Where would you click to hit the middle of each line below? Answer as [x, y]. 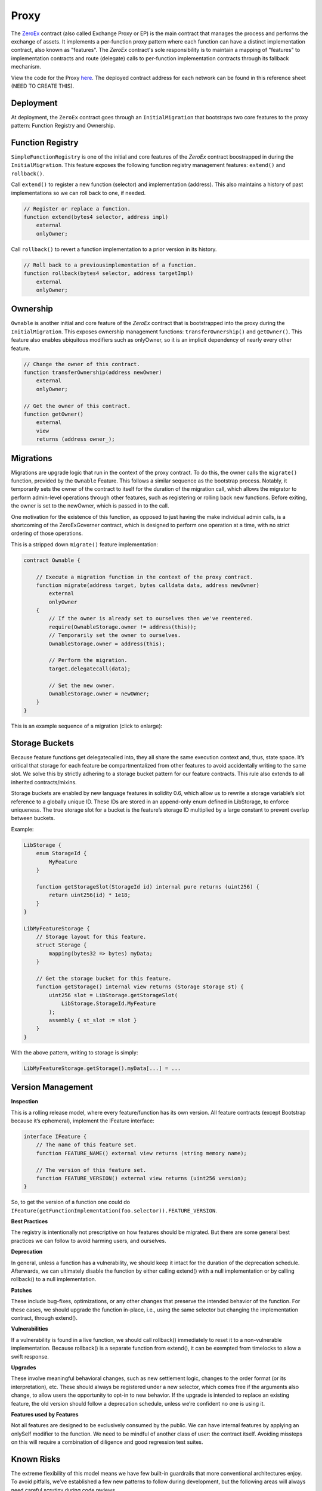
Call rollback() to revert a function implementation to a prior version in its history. [114, 249]
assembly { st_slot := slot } [93, 1020]
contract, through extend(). [44, 1318]
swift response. [30, 1356]
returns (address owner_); [76, 439]
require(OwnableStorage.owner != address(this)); [123, 627]
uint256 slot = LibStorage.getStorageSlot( [113, 995]
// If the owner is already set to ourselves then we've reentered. [151, 618]
